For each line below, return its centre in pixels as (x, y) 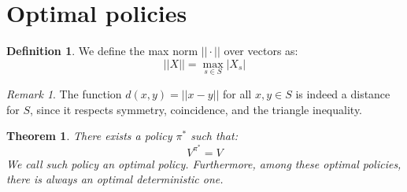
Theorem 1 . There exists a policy (89, 136)
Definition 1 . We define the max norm (102, 51)
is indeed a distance (343, 93)
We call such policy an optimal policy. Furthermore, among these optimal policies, (204, 163)
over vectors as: (261, 51)
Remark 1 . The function (64, 93)
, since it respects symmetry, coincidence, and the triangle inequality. (196, 109)
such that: (214, 136)
